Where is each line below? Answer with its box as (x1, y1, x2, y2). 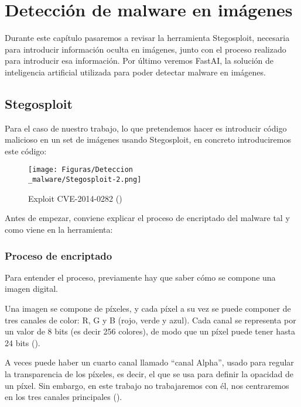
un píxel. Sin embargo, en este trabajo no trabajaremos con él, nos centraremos (5, 379, 289, 391)
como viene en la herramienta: (5, 223, 113, 235)
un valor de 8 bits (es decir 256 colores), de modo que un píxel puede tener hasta (5, 325, 295, 337)
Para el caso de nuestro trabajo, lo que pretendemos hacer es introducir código (5, 122, 287, 134)
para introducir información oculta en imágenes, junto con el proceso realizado (5, 43, 286, 55)
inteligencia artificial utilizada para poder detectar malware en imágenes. (5, 65, 266, 78)
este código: (5, 144, 47, 157)
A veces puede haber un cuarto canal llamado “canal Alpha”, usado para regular (5, 356, 294, 368)
